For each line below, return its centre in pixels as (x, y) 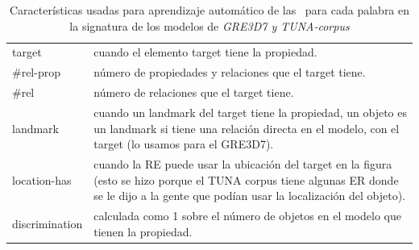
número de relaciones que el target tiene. (194, 92)
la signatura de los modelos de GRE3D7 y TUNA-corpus (209, 25)
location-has (42, 179)
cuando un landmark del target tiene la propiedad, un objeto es (250, 112)
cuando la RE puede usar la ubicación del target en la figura (243, 164)
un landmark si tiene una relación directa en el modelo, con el (247, 128)
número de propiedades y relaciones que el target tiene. (230, 72)
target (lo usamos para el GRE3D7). (184, 144)
